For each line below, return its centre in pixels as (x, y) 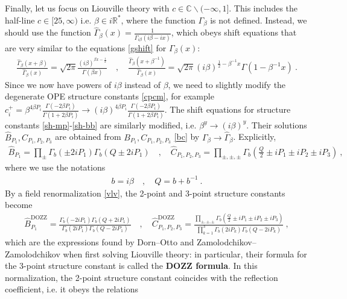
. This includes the (263, 8)
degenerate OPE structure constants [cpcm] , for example (110, 96)
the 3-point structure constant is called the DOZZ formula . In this (131, 266)
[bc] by (187, 137)
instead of (142, 84)
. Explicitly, (255, 137)
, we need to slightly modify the (227, 84)
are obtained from (88, 137)
